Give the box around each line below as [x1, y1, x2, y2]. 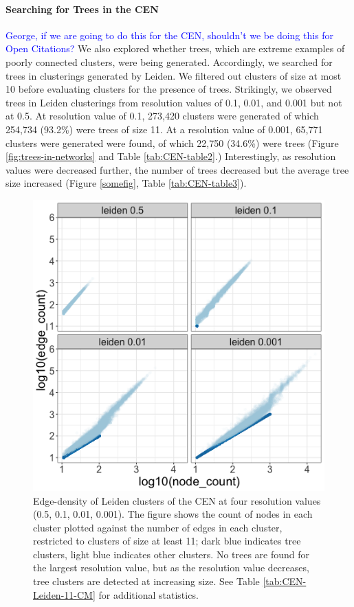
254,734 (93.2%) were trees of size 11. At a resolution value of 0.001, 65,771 [5, 122, 323, 136]
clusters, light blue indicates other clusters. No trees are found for [33, 547, 310, 561]
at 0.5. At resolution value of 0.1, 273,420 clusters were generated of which [5, 108, 319, 123]
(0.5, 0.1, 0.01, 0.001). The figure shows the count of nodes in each [33, 507, 313, 521]
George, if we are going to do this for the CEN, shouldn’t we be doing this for [5, 27, 334, 42]
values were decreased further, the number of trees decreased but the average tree [5, 162, 349, 176]
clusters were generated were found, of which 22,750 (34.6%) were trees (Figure [5, 135, 339, 150]
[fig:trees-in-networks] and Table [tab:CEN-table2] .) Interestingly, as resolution [5, 149, 336, 163]
